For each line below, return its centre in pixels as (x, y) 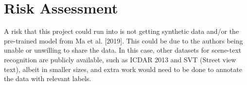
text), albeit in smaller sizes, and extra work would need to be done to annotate (123, 69)
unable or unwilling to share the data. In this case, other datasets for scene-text (123, 50)
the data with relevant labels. (48, 78)
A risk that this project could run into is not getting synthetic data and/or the (122, 31)
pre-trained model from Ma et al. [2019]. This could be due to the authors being (123, 40)
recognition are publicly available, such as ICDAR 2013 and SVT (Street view (120, 59)
